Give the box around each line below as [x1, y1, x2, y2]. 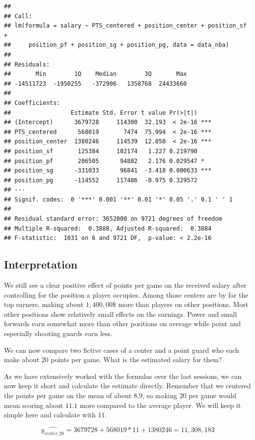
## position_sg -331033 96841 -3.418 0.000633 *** [4, 167, 212, 174]
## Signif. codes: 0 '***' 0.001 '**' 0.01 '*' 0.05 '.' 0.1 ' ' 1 [4, 196, 233, 203]
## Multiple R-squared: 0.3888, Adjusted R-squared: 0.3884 [4, 225, 212, 232]
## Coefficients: [4, 99, 60, 106]
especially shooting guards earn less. [4, 328, 113, 338]
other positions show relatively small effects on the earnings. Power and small [4, 308, 237, 319]
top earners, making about [4, 299, 84, 309]
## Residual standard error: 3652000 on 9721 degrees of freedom [4, 215, 222, 223]
